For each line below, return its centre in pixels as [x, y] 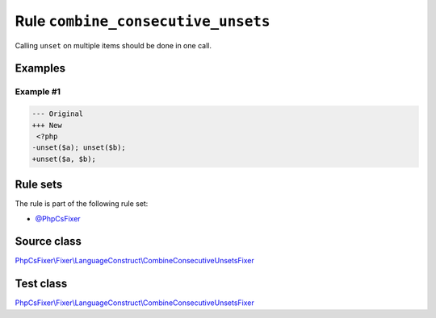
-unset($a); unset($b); [79, 148]
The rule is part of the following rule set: [82, 204]
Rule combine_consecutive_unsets [143, 21]
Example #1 [38, 92]
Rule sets [39, 185]
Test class [41, 284]
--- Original [58, 114]
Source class [48, 242]
